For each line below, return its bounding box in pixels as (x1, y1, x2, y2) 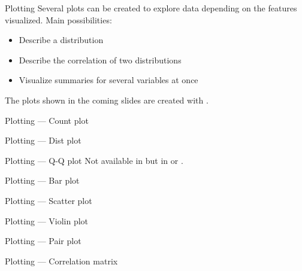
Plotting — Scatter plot (5, 194, 92, 206)
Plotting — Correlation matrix (5, 254, 118, 267)
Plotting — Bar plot (5, 174, 80, 187)
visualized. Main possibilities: (5, 13, 112, 26)
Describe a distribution (19, 34, 104, 46)
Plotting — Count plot (5, 114, 89, 126)
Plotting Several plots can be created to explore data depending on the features (5, 2, 297, 14)
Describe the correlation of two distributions (19, 53, 182, 66)
